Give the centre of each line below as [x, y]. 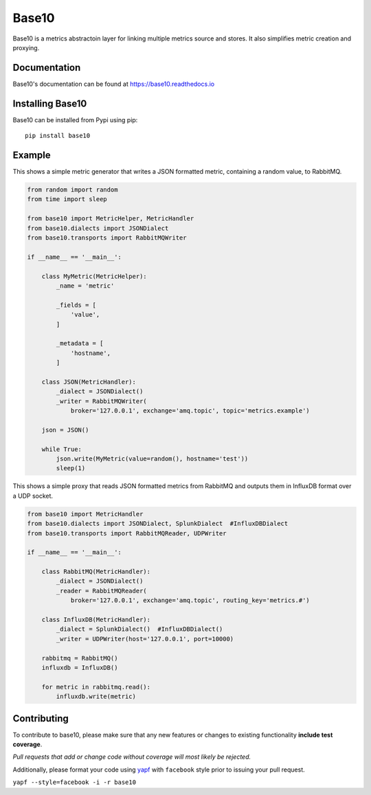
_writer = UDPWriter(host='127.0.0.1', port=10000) [145, 639]
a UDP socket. [33, 496]
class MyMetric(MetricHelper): [94, 276]
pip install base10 [58, 136]
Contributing [41, 718]
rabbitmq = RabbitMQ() [80, 658]
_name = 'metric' [85, 286]
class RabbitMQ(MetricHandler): [96, 572]
